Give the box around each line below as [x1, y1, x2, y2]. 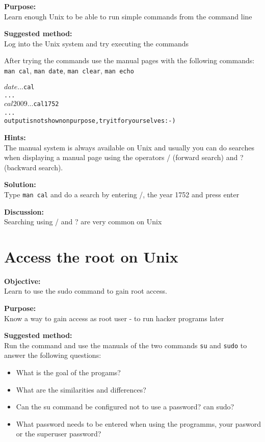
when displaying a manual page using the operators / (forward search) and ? [4, 152, 244, 163]
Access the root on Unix [4, 246, 178, 267]
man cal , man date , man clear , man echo [4, 65, 134, 75]
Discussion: [4, 206, 44, 217]
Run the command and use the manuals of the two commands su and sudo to [4, 340, 247, 350]
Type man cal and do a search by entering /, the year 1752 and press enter [4, 189, 240, 199]
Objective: [4, 275, 41, 286]
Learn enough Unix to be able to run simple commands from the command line [4, 11, 252, 21]
